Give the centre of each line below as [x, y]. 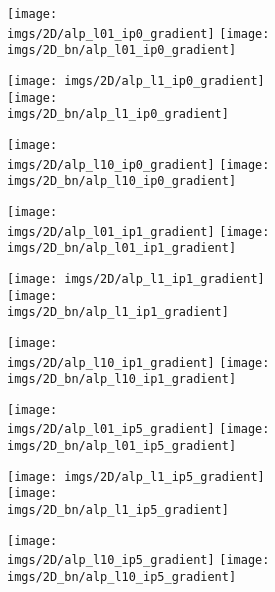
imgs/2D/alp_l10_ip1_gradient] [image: [138, 362]
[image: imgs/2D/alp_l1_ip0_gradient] [136, 80]
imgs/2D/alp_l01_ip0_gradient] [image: [138, 33]
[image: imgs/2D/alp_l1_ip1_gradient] [136, 278]
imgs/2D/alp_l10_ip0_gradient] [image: [138, 164]
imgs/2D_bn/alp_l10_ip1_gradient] [122, 379]
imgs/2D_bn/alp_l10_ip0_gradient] [122, 181]
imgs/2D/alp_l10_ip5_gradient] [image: [138, 560]
